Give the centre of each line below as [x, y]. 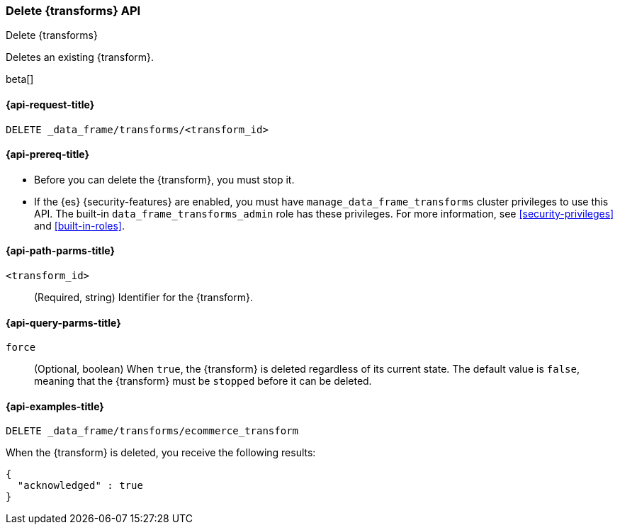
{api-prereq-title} [48, 154]
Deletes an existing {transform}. [80, 57]
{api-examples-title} [55, 406]
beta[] [20, 79]
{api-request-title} [50, 104]
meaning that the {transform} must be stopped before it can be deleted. [203, 381]
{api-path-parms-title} [61, 251]
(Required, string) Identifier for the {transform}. [143, 298]
